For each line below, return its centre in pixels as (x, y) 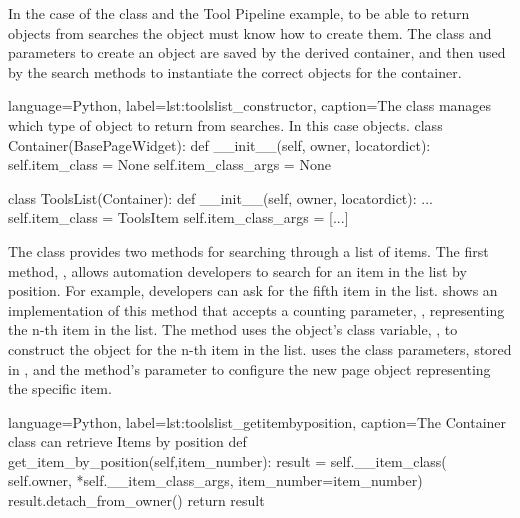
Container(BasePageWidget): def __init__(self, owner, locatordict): (219, 144)
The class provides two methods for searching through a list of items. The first (248, 250)
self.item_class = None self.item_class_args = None (169, 164)
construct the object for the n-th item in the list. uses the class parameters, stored (260, 348)
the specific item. (60, 388)
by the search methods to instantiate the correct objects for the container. (235, 71)
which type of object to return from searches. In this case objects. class (225, 124)
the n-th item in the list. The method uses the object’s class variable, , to (233, 329)
